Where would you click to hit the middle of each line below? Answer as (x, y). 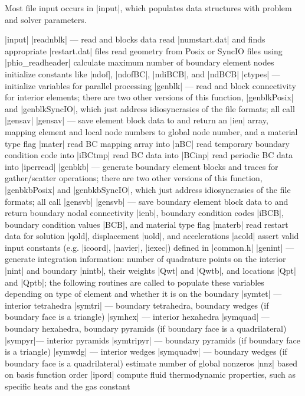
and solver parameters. (46, 19)
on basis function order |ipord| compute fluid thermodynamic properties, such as (150, 374)
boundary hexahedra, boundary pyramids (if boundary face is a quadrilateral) (146, 328)
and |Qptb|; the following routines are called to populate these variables (135, 282)
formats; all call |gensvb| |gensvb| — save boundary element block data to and (147, 201)
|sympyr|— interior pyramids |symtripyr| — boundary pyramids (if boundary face (152, 340)
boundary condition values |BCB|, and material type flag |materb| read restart (147, 224)
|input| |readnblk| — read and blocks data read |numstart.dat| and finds (135, 39)
